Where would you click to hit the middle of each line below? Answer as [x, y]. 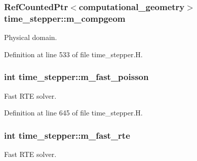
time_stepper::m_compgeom [65, 18]
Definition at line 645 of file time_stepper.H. [73, 113]
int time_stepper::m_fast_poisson [76, 77]
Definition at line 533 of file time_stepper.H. [73, 54]
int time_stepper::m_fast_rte [67, 135]
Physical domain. [31, 37]
